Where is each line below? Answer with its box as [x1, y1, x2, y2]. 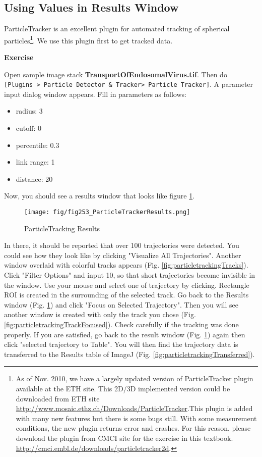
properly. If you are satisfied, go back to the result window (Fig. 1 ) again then [4, 329, 245, 339]
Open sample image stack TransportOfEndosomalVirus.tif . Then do [4, 69, 227, 79]
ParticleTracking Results [24, 223, 100, 233]
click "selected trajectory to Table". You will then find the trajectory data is [4, 339, 238, 349]
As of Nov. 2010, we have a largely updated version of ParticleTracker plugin [16, 373, 253, 384]
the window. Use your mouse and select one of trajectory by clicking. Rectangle [4, 279, 249, 290]
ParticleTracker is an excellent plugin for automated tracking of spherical [4, 23, 230, 34]
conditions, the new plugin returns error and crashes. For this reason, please [16, 423, 251, 433]
